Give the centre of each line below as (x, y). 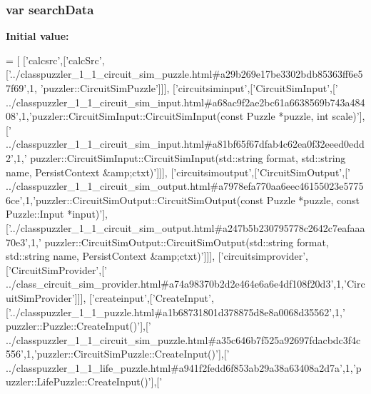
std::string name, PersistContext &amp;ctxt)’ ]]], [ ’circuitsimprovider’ (156, 256)
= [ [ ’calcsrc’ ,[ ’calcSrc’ (54, 60)
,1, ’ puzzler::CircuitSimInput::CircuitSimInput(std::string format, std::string (179, 157)
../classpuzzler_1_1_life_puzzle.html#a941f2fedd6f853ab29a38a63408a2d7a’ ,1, (179, 367)
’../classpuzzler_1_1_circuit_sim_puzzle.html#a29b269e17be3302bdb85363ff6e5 (185, 74)
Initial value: (37, 36)
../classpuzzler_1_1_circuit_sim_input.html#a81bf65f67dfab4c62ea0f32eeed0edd (185, 144)
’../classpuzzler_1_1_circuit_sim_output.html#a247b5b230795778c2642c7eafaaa (187, 227)
